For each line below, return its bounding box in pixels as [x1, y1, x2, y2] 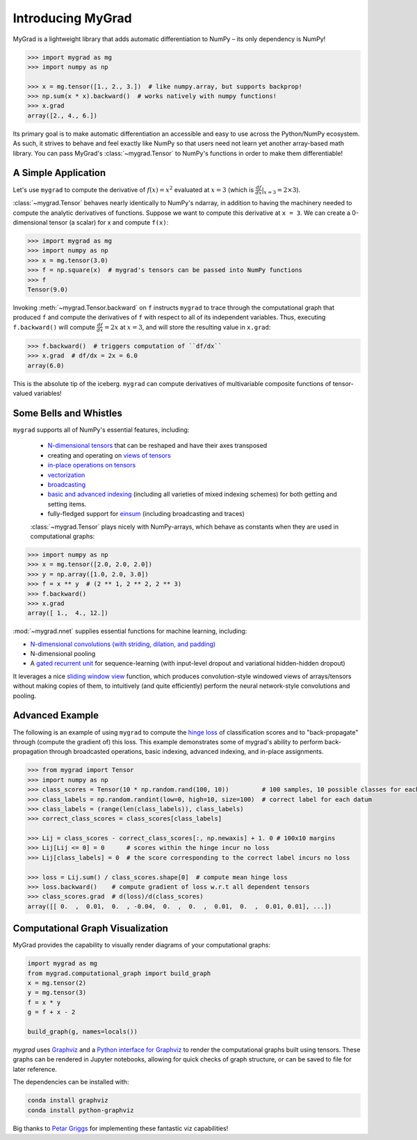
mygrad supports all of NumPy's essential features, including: [13, 426, 190, 434]
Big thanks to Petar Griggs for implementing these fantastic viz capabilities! [13, 1124, 229, 1132]
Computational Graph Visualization [13, 922, 168, 935]
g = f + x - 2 [27, 1009, 76, 1016]
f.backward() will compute [13, 323, 95, 331]
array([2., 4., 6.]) [27, 111, 97, 120]
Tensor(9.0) [27, 285, 69, 294]
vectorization [47, 470, 85, 479]
